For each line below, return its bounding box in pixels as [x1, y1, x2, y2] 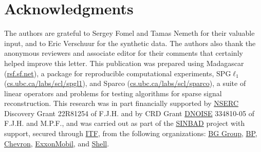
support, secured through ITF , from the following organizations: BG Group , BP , [4, 128, 257, 139]
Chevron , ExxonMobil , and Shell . [4, 138, 109, 148]
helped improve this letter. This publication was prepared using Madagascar [4, 57, 244, 68]
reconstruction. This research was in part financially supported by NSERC [4, 98, 239, 108]
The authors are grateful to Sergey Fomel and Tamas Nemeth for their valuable [4, 28, 255, 38]
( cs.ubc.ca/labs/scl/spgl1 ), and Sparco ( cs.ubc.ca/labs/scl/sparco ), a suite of [4, 78, 246, 89]
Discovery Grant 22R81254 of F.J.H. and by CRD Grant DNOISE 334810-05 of [4, 107, 254, 118]
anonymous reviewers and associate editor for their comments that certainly [4, 48, 243, 58]
